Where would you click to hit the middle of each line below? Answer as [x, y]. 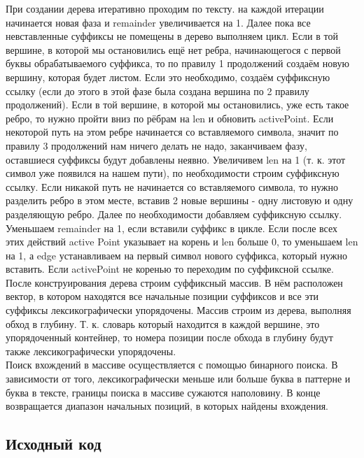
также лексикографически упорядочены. [91, 351]
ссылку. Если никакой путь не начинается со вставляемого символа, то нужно [172, 186]
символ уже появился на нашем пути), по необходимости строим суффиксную [173, 173]
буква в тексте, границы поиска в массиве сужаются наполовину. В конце [163, 392]
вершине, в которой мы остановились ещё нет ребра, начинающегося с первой [173, 49]
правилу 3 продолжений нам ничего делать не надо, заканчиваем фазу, [156, 145]
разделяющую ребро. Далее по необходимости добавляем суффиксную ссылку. [174, 214]
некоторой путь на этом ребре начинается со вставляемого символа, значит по [172, 132]
